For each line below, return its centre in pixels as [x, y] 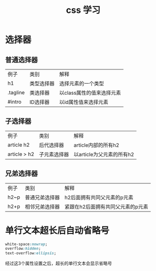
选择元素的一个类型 [81, 83]
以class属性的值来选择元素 [90, 93]
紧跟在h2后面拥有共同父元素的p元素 [106, 207]
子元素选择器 [54, 154]
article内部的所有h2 [97, 145]
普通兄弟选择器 [43, 197]
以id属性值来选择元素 [84, 102]
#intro [15, 102]
